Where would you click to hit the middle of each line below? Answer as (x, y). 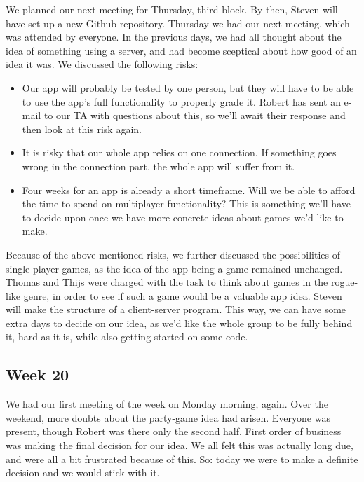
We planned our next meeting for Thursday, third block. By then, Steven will (172, 9)
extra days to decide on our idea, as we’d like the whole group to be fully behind (179, 323)
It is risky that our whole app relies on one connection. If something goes (179, 152)
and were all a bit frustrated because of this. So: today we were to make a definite (182, 459)
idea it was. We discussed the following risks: (102, 64)
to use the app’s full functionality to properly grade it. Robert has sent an (181, 101)
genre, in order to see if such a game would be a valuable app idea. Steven (183, 295)
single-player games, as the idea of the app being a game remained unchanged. (174, 268)
